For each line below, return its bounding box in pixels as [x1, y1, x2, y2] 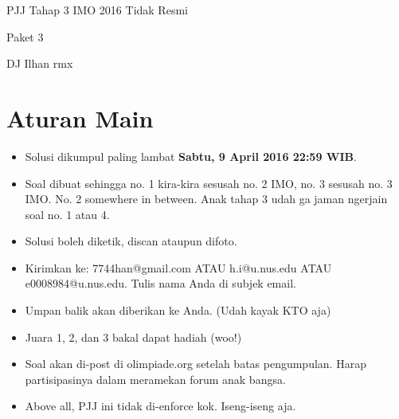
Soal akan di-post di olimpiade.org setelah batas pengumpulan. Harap [25, 355, 366, 372]
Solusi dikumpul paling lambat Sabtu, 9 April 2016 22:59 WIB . [25, 147, 357, 164]
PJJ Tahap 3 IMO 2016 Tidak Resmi [6, 2, 188, 18]
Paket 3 [6, 28, 44, 45]
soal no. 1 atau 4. [25, 206, 110, 222]
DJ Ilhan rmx [6, 55, 73, 72]
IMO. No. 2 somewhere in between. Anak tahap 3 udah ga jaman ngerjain [25, 190, 388, 207]
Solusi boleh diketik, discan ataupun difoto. [25, 233, 237, 249]
